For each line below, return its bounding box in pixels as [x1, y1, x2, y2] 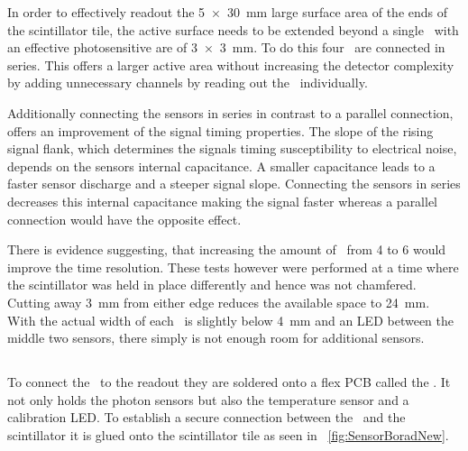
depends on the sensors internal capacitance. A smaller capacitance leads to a [7, 156, 436, 175]
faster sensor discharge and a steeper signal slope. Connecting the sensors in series [7, 174, 461, 193]
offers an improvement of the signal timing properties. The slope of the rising [7, 121, 434, 140]
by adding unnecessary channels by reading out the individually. [7, 73, 368, 92]
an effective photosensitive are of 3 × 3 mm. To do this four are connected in [7, 38, 445, 57]
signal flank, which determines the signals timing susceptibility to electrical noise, [7, 139, 457, 158]
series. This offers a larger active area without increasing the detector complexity [7, 55, 454, 74]
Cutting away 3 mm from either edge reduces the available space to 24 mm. [7, 292, 430, 311]
